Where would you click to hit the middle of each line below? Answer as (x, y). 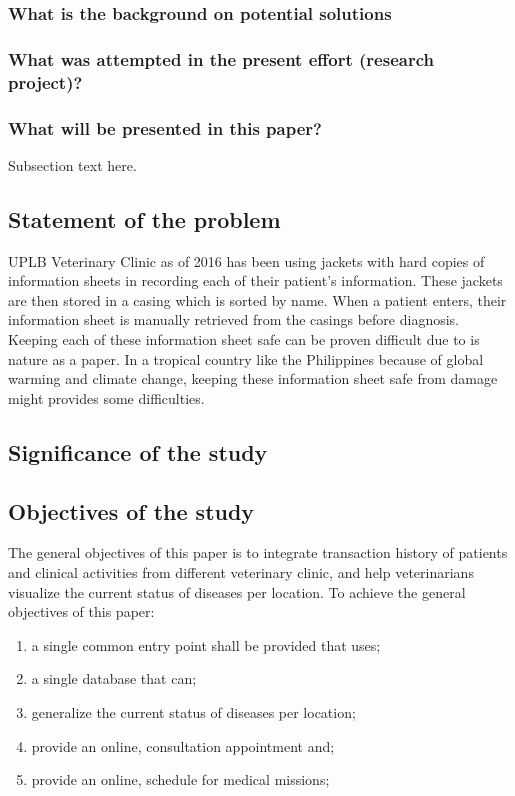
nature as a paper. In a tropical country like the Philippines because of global (246, 358)
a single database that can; (114, 678)
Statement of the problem (144, 218)
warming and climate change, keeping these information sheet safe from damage (253, 378)
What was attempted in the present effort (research (221, 58)
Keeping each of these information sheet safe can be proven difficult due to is (244, 339)
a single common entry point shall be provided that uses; (206, 644)
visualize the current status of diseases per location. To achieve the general (237, 591)
